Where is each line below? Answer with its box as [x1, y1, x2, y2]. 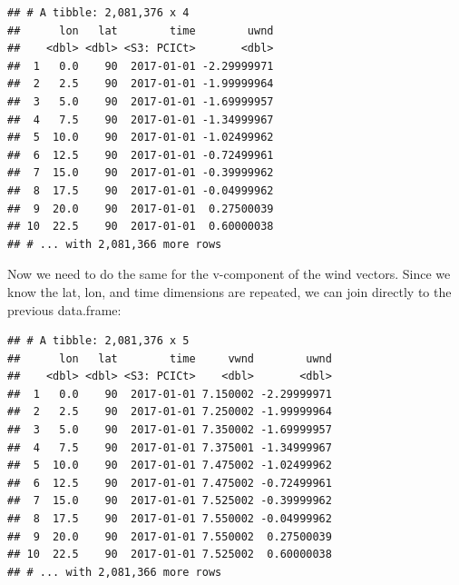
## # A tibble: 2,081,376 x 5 [7, 334, 190, 348]
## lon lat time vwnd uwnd [7, 352, 332, 365]
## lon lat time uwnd [7, 24, 274, 37]
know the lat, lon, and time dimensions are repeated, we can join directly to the [7, 282, 452, 301]
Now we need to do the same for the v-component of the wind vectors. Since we [7, 264, 451, 283]
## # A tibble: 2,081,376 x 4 [7, 6, 190, 19]
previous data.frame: [7, 300, 122, 319]
